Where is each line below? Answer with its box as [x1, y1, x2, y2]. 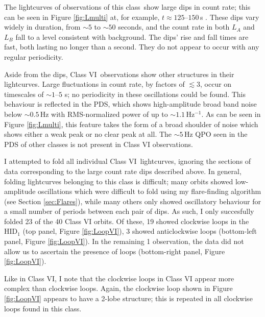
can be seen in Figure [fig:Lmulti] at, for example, [4, 11, 160, 22]
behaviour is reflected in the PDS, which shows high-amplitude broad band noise [4, 99, 257, 109]
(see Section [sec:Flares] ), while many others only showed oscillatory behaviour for [4, 196, 261, 206]
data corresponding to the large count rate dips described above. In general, [4, 165, 242, 176]
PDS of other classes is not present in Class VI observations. [4, 138, 193, 149]
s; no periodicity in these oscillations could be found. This [64, 88, 246, 99]
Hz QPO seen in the [184, 129, 248, 139]
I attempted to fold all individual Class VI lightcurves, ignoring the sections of [4, 156, 251, 166]
